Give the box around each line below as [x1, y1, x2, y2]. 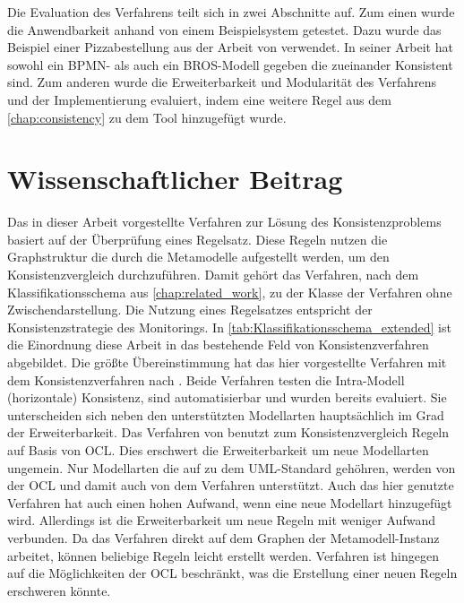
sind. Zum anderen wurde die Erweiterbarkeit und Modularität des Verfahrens [7, 73, 437, 91]
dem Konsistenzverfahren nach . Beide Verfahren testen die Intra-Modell [7, 370, 405, 389]
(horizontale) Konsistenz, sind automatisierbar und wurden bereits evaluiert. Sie [7, 388, 447, 407]
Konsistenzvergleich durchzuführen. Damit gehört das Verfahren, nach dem [7, 265, 419, 284]
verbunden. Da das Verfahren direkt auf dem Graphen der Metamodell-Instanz [7, 528, 440, 547]
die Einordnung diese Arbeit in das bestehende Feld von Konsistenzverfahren [7, 335, 429, 354]
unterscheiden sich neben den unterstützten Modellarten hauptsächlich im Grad [7, 405, 444, 424]
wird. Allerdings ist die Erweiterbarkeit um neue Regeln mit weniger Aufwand [7, 511, 435, 530]
